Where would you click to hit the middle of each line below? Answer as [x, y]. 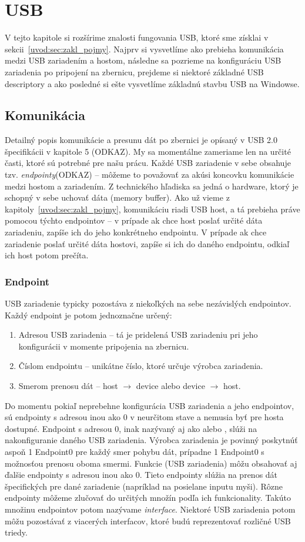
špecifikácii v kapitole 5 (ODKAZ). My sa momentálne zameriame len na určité [148, 151]
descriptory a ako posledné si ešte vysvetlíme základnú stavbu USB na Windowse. [152, 83]
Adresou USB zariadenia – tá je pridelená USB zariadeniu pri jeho [138, 335]
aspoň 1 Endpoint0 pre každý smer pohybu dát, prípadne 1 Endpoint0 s [135, 451]
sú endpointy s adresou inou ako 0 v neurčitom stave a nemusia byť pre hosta [144, 417]
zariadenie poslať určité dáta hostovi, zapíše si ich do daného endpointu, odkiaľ [147, 243]
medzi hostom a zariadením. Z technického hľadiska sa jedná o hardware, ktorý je [152, 186]
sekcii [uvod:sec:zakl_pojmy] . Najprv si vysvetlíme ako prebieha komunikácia [144, 49]
